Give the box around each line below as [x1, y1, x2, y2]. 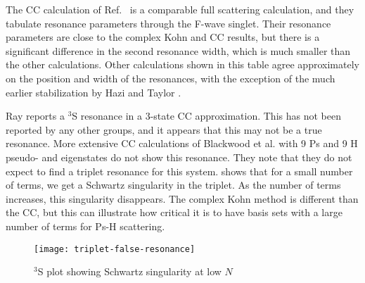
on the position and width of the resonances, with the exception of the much [6, 70, 335, 85]
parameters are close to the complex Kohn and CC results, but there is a [6, 30, 320, 44]
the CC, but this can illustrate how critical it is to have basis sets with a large [6, 205, 342, 220]
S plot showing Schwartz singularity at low [37, 264, 222, 279]
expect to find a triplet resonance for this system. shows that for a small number [6, 163, 353, 178]
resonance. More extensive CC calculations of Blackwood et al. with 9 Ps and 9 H [6, 136, 358, 151]
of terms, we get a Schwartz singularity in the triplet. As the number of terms [6, 177, 341, 192]
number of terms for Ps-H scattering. [6, 218, 165, 233]
